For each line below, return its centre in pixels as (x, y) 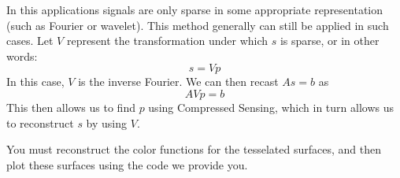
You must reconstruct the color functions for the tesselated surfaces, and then (194, 149)
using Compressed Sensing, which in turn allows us (271, 107)
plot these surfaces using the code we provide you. (127, 164)
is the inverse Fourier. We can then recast (178, 82)
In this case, (35, 82)
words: (22, 56)
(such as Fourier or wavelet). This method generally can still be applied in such (198, 25)
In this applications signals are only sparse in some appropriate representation (195, 9)
